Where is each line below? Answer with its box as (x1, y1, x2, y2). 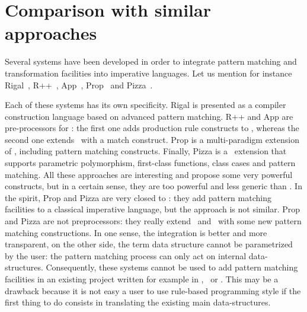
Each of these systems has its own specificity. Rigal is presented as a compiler (5, 98, 286, 111)
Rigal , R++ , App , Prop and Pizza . (5, 78, 153, 91)
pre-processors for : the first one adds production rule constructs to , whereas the (5, 122, 299, 134)
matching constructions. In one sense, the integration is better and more (5, 226, 267, 238)
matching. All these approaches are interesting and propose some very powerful (5, 168, 293, 180)
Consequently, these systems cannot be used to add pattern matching (46, 261, 298, 273)
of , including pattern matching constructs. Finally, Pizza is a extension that (5, 145, 287, 157)
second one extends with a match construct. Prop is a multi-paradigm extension (5, 133, 299, 145)
